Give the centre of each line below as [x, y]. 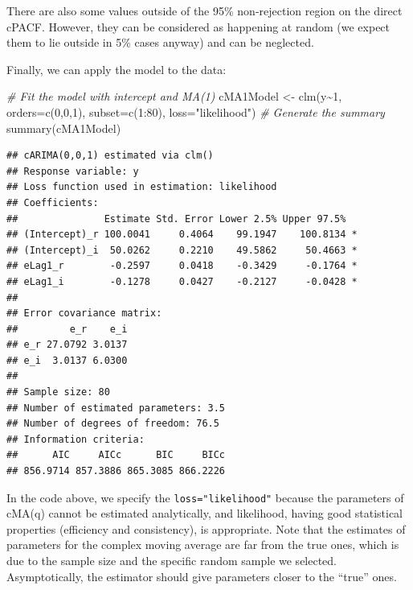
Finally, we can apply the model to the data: [117, 69]
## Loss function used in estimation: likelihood [142, 187]
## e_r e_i [67, 329]
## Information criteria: [76, 439]
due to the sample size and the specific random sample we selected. [172, 561]
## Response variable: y [73, 171]
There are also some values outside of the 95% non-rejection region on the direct [204, 10]
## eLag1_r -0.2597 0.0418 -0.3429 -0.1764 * [182, 266]
